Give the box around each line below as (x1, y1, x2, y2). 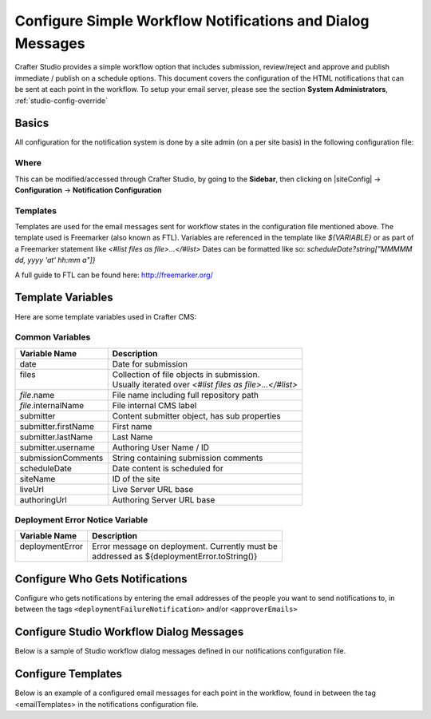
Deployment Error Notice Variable (14, 514, 148, 526)
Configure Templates (14, 667, 123, 681)
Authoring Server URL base (112, 494, 215, 505)
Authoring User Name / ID (112, 442, 210, 453)
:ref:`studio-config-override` (14, 96, 108, 105)
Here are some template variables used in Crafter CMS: (14, 312, 197, 321)
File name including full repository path (112, 389, 259, 400)
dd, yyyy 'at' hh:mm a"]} (14, 256, 96, 265)
